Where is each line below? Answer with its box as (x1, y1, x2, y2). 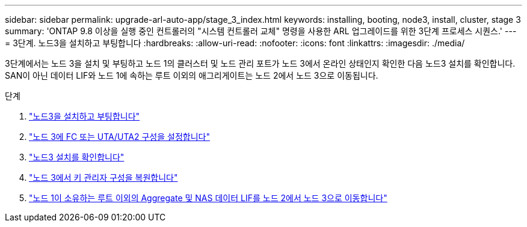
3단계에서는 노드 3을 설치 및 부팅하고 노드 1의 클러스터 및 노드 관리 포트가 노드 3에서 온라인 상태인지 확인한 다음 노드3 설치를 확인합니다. (5, 58, 516, 68)
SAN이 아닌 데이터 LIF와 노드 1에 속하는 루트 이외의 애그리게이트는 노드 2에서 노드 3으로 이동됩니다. (5, 70, 378, 80)
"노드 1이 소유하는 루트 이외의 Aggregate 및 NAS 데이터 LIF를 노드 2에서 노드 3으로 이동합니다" (29, 193, 387, 203)
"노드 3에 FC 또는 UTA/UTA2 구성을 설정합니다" (29, 132, 210, 142)
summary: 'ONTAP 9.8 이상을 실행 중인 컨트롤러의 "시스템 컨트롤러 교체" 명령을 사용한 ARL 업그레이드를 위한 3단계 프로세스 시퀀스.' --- (5, 26, 517, 36)
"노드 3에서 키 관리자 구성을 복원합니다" (29, 172, 178, 183)
